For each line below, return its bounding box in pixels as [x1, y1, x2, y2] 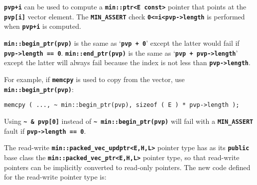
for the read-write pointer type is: [4, 172, 107, 182]
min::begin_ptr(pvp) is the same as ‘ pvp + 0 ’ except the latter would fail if [4, 37, 240, 48]
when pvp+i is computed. [4, 21, 81, 31]
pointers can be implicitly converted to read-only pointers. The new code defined [4, 162, 251, 172]
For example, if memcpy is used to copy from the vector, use [4, 74, 185, 84]
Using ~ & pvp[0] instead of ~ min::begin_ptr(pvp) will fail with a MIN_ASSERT [4, 115, 254, 126]
